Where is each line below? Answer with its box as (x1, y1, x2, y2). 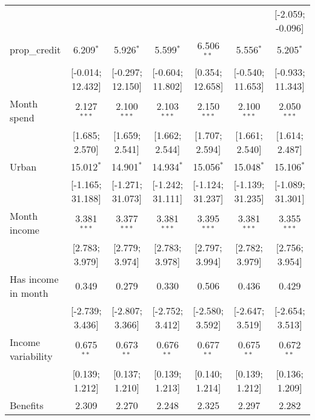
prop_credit (10, 42, 61, 57)
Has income (10, 271, 59, 286)
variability (10, 348, 53, 363)
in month (10, 285, 48, 300)
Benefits (10, 398, 44, 412)
